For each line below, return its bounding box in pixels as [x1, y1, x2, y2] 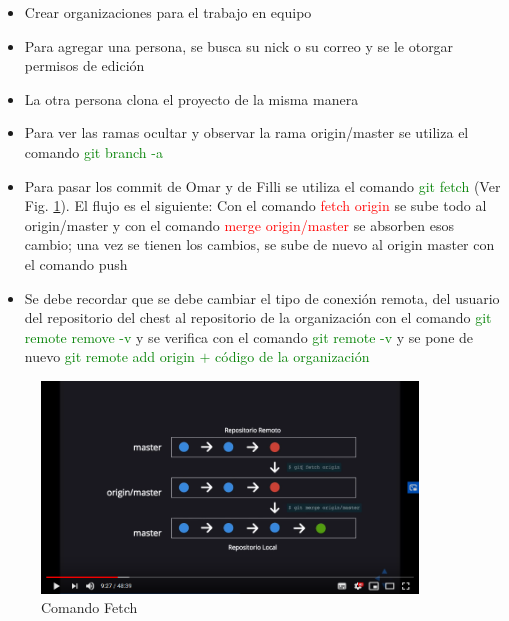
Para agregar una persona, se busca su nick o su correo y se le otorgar [24, 35, 454, 56]
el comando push [24, 253, 128, 274]
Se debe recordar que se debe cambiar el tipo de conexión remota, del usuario [24, 287, 500, 308]
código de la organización [215, 346, 370, 367]
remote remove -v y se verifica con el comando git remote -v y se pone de [24, 326, 474, 347]
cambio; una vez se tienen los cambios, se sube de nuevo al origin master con [24, 234, 495, 255]
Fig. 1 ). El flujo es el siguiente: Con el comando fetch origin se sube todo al [24, 195, 487, 216]
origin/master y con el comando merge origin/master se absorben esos [24, 214, 455, 235]
